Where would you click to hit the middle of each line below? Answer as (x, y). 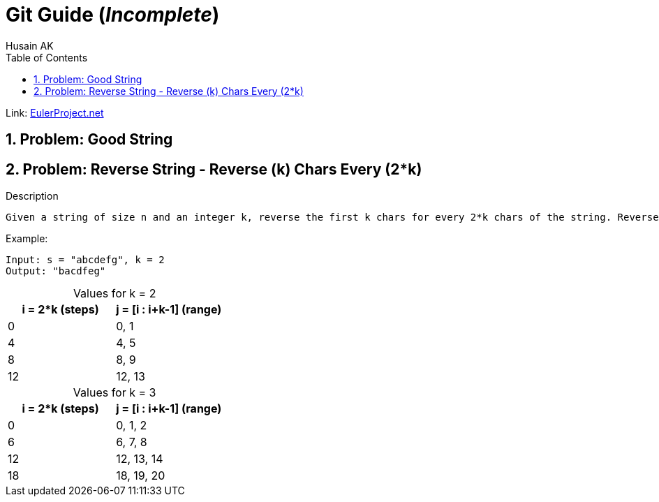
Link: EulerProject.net (55, 112)
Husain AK (30, 45)
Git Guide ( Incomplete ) (113, 15)
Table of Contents (47, 57)
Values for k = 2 (114, 294)
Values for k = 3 (114, 393)
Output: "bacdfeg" (56, 271)
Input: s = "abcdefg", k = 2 (85, 260)
